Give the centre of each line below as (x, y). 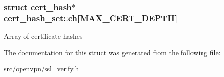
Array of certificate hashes (43, 36)
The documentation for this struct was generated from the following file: (112, 52)
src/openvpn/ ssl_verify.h (42, 69)
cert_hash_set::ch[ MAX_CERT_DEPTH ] (91, 18)
